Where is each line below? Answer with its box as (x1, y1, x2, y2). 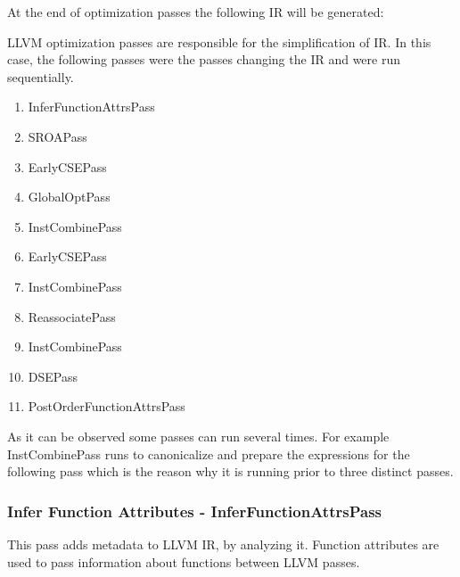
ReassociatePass (28, 307, 116, 326)
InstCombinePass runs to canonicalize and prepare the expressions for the (7, 444, 410, 463)
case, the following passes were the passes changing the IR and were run (7, 50, 400, 69)
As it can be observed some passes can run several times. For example (7, 426, 390, 445)
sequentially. (7, 67, 74, 86)
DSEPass (28, 367, 78, 385)
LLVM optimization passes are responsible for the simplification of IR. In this (7, 32, 431, 51)
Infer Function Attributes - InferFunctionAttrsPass (7, 499, 382, 522)
